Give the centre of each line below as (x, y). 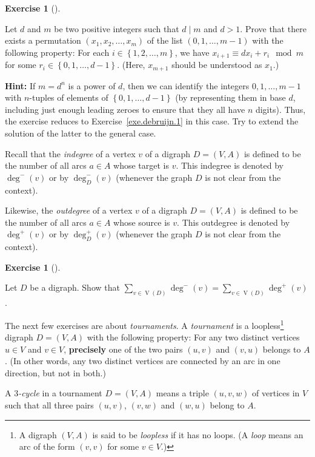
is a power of (92, 85)
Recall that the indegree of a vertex (70, 153)
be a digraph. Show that (75, 287)
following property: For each (57, 52)
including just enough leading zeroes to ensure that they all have (125, 109)
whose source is (142, 222)
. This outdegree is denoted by (234, 222)
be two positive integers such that (117, 28)
